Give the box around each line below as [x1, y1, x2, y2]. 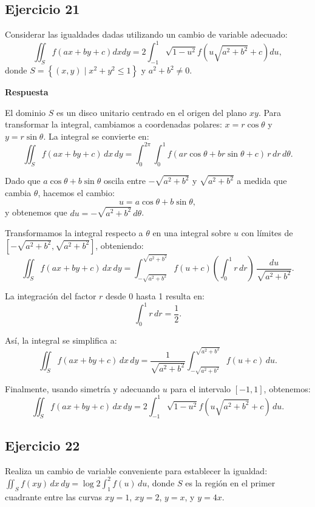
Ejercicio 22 [5, 435, 80, 454]
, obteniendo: [95, 239, 144, 251]
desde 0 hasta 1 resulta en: [106, 290, 205, 302]
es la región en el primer [185, 476, 276, 489]
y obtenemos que [5, 206, 67, 219]
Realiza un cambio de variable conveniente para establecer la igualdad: [5, 464, 268, 477]
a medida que [237, 174, 287, 187]
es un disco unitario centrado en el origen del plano [56, 106, 247, 118]
